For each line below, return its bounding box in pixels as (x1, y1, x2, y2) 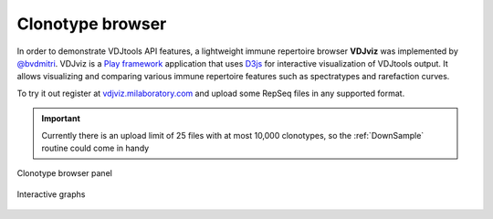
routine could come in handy (41, 142, 150, 153)
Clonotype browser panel (16, 168, 113, 179)
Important (41, 113, 81, 124)
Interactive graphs (16, 188, 86, 200)
